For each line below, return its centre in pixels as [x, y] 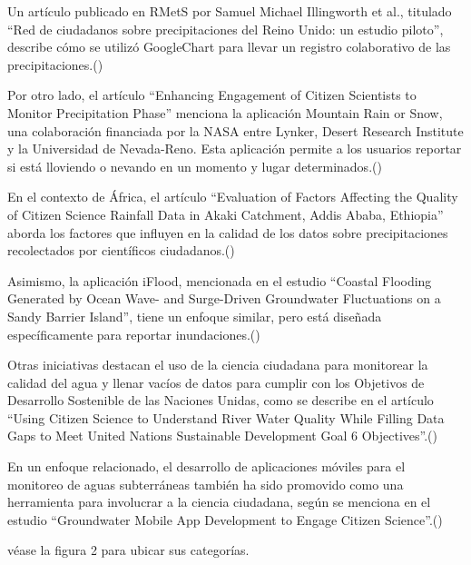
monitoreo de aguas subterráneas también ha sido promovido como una [206, 484]
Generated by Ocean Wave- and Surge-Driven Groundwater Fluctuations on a [224, 298]
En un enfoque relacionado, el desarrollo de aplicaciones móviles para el [206, 466]
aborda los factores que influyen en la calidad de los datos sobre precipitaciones [228, 232]
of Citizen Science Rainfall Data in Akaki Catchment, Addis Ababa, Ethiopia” [226, 214]
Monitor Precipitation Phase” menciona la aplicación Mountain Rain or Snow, [225, 112]
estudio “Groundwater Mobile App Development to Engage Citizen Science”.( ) [225, 519]
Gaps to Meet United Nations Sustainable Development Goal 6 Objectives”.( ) [222, 436]
